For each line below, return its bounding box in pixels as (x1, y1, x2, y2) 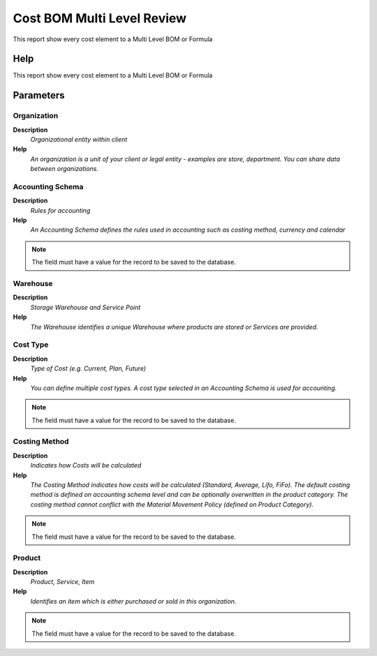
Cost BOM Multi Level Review (13, 10, 187, 26)
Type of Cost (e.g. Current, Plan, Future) (30, 364, 147, 373)
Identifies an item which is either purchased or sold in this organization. (30, 597, 237, 605)
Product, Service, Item (30, 578, 95, 586)
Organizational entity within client (30, 135, 128, 143)
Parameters (13, 89, 65, 101)
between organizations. (30, 165, 99, 173)
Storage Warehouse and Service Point (30, 303, 141, 311)
